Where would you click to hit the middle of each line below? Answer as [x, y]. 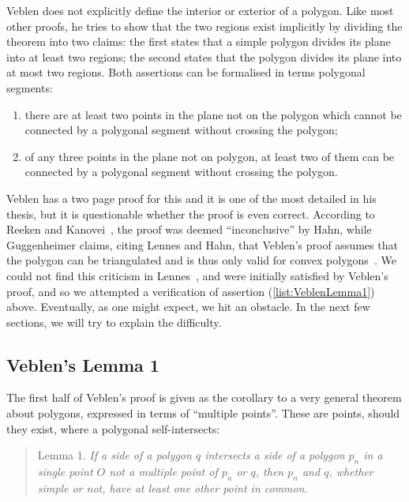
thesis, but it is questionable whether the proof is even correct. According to [191, 214]
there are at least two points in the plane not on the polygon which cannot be [213, 114]
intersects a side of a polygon [275, 455]
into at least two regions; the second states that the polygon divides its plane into [204, 56]
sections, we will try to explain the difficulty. [114, 322]
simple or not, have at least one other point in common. [173, 487]
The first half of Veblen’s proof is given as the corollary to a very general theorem [204, 397]
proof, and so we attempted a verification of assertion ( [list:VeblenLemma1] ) [191, 291]
